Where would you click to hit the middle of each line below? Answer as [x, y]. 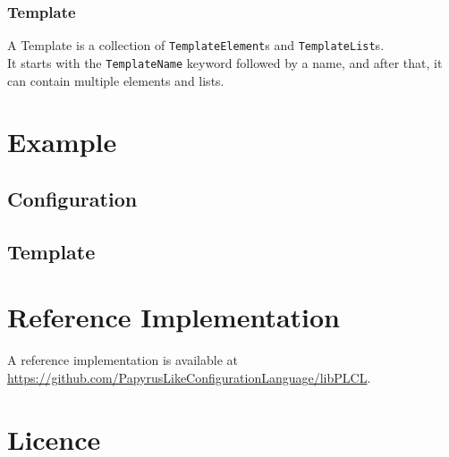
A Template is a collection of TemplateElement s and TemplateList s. [196, 45]
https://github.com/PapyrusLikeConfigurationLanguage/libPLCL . [189, 377]
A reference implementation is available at [123, 360]
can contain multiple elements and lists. [116, 80]
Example [62, 142]
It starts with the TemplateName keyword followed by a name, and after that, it [225, 62]
